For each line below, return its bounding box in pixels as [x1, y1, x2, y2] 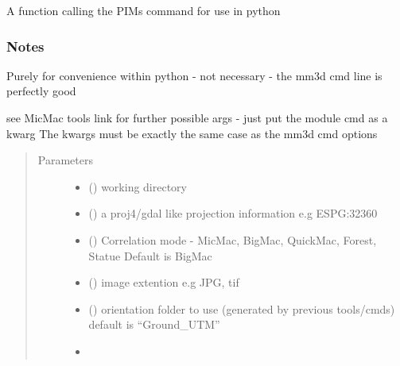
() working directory [88, 178, 188, 195]
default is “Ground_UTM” [88, 316, 220, 333]
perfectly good [6, 83, 76, 99]
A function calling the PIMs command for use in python [6, 2, 281, 18]
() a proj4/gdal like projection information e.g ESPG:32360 [88, 205, 378, 222]
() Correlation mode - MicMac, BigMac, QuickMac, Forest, [88, 231, 377, 248]
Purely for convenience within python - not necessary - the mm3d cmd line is [6, 67, 383, 83]
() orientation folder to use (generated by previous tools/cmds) [88, 300, 395, 317]
